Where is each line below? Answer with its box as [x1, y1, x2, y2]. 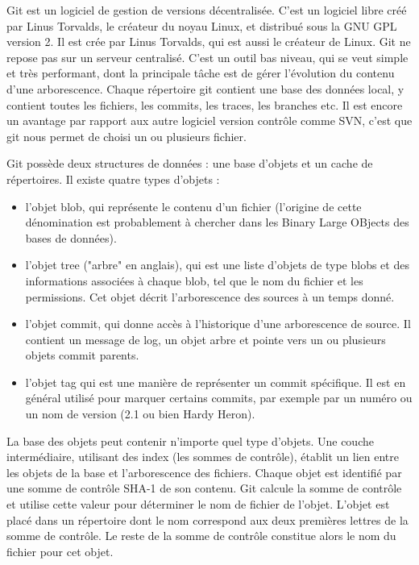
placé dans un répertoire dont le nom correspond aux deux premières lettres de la [6, 511, 409, 528]
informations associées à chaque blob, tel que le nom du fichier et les [25, 272, 363, 289]
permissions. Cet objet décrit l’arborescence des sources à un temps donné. [25, 288, 395, 305]
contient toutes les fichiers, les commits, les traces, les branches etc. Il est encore [6, 96, 403, 113]
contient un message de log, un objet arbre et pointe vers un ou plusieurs [25, 330, 386, 347]
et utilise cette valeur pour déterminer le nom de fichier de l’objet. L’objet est [6, 496, 390, 513]
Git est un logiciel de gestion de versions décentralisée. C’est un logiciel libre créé [6, 2, 407, 18]
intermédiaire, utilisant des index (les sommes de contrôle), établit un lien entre [6, 448, 400, 465]
